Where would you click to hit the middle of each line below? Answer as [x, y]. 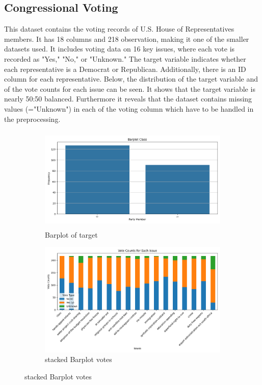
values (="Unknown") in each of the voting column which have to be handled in [129, 108]
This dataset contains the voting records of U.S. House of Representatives [119, 29]
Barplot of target [71, 234]
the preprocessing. [32, 119]
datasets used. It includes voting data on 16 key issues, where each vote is [120, 49]
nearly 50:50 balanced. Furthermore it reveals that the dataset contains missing [128, 99]
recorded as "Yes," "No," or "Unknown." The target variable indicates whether [125, 58]
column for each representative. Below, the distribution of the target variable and [131, 79]
